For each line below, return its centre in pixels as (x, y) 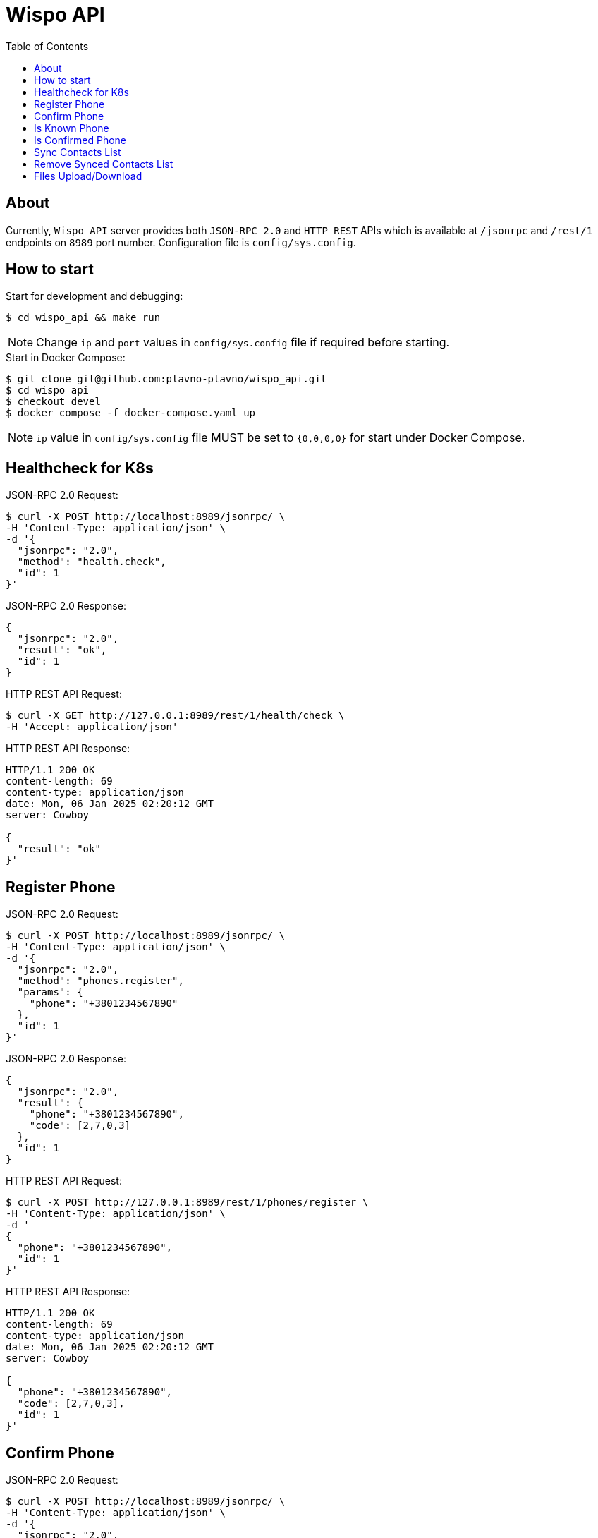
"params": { (50, 992)
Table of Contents (47, 46)
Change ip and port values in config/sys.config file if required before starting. (243, 343)
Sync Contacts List (78, 152)
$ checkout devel (53, 402)
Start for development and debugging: (94, 296)
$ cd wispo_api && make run (83, 318)
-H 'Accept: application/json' (92, 727)
